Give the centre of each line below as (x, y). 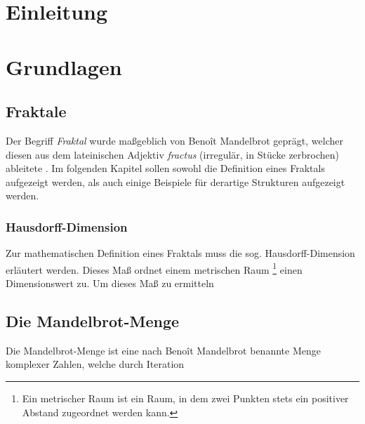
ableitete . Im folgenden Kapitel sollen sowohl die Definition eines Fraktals (165, 168)
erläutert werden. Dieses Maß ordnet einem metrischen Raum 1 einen (154, 268)
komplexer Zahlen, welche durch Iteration (95, 364)
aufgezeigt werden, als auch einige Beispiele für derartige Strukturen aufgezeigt (175, 181)
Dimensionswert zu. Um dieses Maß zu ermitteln (110, 283)
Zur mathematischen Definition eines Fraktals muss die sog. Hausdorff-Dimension (180, 253)
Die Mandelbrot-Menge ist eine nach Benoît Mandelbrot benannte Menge (163, 350)
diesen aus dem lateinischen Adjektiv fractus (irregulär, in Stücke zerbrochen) (173, 154)
